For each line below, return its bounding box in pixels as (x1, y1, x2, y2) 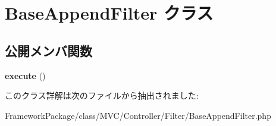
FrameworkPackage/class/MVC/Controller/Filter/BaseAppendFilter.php (5, 109, 271, 121)
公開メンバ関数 (5, 41, 92, 59)
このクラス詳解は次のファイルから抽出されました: (5, 89, 199, 102)
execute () (5, 69, 46, 81)
